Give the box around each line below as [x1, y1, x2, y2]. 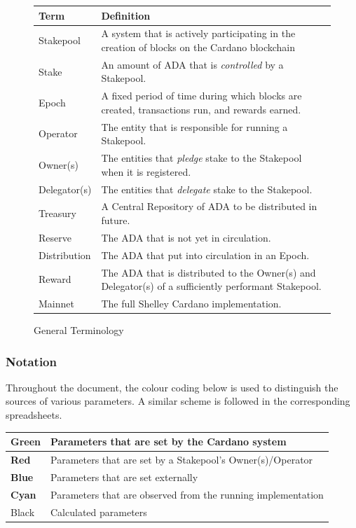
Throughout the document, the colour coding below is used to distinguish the [6, 380, 338, 394]
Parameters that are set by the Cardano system [50, 434, 287, 449]
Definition [101, 8, 151, 22]
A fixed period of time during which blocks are [101, 88, 302, 103]
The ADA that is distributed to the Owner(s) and [101, 265, 316, 279]
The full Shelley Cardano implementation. [101, 296, 282, 310]
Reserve [39, 230, 71, 244]
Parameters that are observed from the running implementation [50, 487, 324, 501]
